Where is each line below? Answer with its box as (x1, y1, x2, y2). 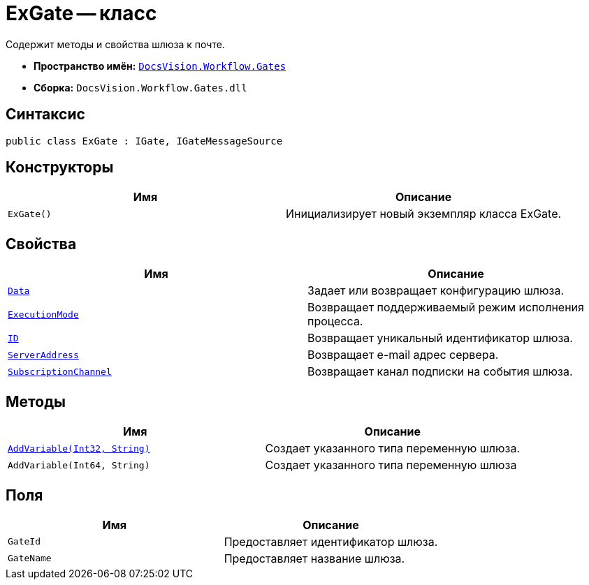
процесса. (307, 314, 363, 329)
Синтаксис (6, 105, 85, 124)
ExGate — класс (6, 1, 157, 25)
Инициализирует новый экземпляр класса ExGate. (286, 207, 562, 221)
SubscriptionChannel (8, 366, 112, 377)
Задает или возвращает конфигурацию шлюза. (307, 283, 565, 298)
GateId (8, 536, 41, 547)
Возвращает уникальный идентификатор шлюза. (307, 331, 573, 346)
